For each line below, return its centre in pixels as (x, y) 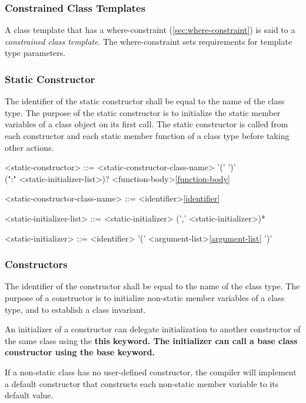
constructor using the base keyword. (80, 352)
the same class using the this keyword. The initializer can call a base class (151, 340)
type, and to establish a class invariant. (75, 309)
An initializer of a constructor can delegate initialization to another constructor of (153, 329)
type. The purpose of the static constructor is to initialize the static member (143, 112)
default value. (29, 395)
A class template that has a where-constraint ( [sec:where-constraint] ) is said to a (150, 30)
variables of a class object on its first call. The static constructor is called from (147, 124)
